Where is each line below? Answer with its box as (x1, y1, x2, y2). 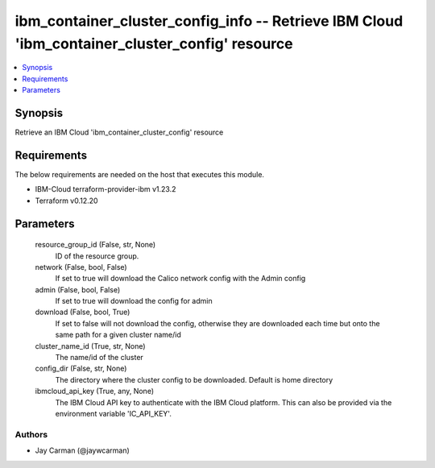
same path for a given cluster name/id (55, 330, 181, 340)
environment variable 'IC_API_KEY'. (55, 408, 172, 418)
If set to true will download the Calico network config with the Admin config (55, 274, 306, 284)
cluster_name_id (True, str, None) (35, 341, 146, 350)
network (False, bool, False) (35, 262, 128, 271)
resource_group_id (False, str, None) (35, 240, 156, 250)
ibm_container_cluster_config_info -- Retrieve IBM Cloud (14, 12, 404, 30)
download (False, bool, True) (35, 307, 130, 317)
